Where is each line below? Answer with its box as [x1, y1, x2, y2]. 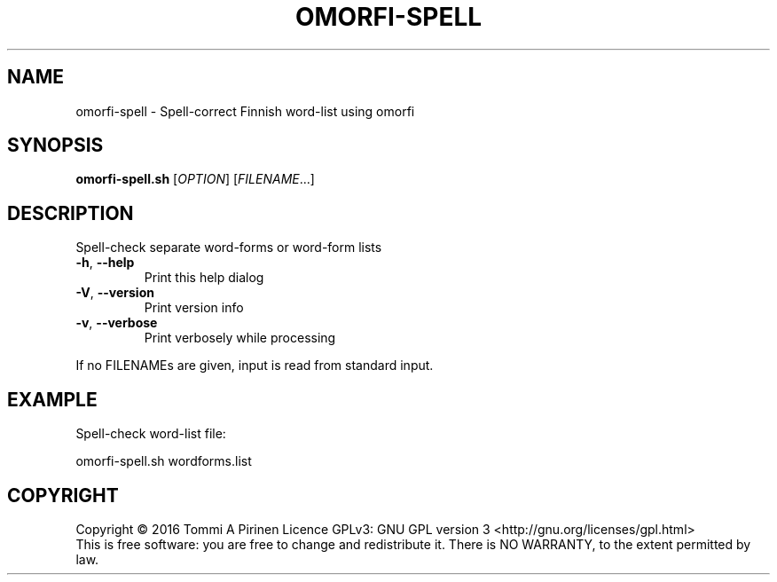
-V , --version [75, 285, 154, 301]
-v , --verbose [75, 315, 158, 331]
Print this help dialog [144, 270, 264, 286]
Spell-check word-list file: [75, 426, 226, 442]
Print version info [144, 300, 244, 316]
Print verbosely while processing [144, 330, 336, 346]
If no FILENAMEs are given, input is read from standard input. [75, 358, 434, 374]
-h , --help [75, 255, 135, 271]
